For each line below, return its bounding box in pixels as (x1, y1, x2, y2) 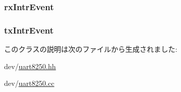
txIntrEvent (4, 23, 54, 36)
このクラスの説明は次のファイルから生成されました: (4, 44, 177, 54)
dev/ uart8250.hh (4, 60, 56, 71)
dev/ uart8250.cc (4, 78, 55, 88)
